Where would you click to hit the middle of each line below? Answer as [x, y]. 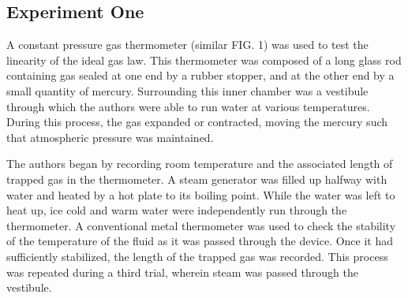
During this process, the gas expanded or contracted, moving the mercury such [197, 122]
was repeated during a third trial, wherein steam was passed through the [182, 272]
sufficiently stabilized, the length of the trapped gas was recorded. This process [197, 256]
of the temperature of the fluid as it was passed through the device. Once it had [200, 241]
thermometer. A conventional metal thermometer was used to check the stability [201, 225]
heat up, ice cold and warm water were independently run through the [177, 210]
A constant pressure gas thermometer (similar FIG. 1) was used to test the [187, 45]
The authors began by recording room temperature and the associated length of [200, 164]
